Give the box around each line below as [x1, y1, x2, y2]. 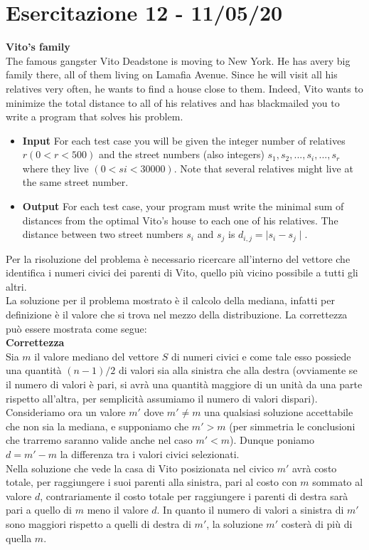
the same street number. [22, 175, 129, 190]
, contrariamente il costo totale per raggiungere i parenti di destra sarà [40, 488, 348, 503]
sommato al [312, 474, 363, 489]
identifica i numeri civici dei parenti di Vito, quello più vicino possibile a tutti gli [6, 265, 358, 280]
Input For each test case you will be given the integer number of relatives [22, 133, 346, 147]
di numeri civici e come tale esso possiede [171, 348, 351, 363]
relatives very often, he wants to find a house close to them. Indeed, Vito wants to [6, 81, 363, 95]
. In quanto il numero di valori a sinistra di [156, 502, 344, 517]
